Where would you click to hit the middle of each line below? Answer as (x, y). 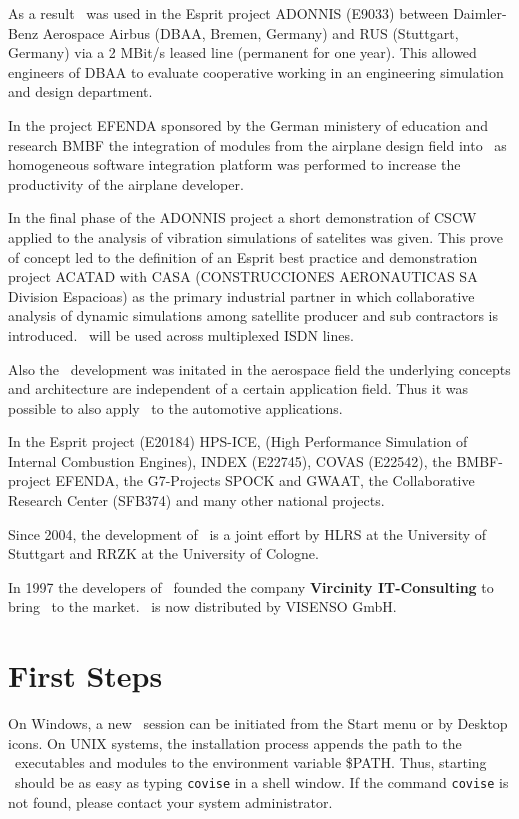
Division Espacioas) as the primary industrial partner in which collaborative (241, 295)
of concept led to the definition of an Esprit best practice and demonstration (243, 256)
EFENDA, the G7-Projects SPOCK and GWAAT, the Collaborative (265, 480)
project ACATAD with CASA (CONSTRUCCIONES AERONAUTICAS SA (243, 276)
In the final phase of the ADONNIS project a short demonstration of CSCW (242, 217)
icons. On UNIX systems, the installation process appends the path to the (235, 742)
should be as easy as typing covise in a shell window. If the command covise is (261, 781)
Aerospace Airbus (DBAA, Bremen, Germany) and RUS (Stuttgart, (250, 32)
